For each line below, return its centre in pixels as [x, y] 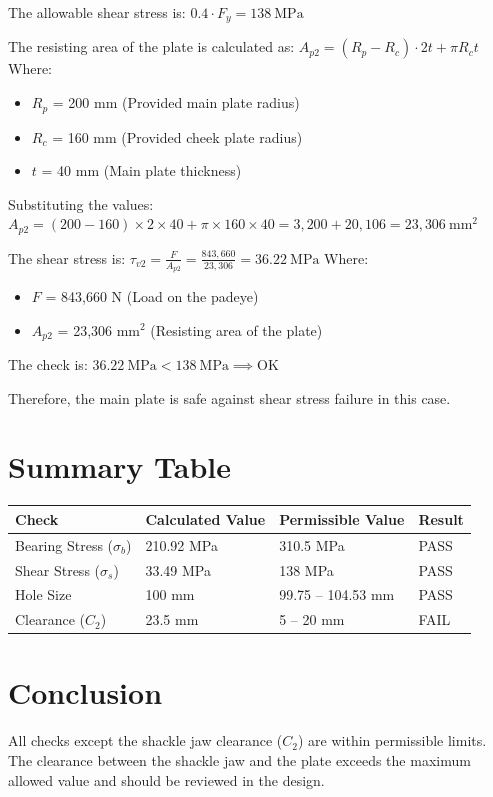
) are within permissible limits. [392, 740]
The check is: [48, 364]
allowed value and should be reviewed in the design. [166, 779]
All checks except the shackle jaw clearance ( [145, 740]
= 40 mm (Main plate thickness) [141, 170]
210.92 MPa [182, 544]
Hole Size [43, 594]
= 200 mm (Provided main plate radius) [176, 102]
